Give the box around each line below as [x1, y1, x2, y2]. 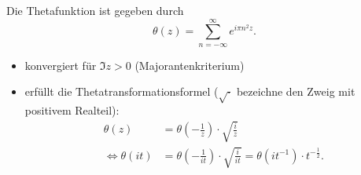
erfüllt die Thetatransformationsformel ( [24, 83, 219, 100]
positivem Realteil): [24, 102, 120, 118]
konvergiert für [24, 57, 97, 73]
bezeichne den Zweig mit [236, 83, 355, 100]
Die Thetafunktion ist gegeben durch [6, 2, 184, 18]
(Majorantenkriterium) [134, 57, 245, 73]
